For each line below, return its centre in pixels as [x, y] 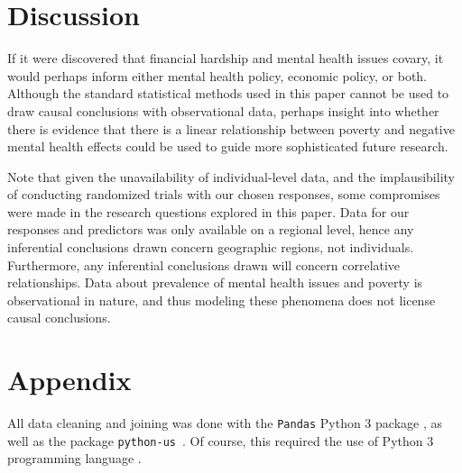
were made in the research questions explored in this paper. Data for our [208, 211]
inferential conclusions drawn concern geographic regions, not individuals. [211, 247]
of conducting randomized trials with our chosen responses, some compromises [224, 194]
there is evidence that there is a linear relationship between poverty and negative [231, 128]
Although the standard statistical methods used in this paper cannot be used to [228, 93]
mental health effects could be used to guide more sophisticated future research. [228, 146]
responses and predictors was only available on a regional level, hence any [211, 229]
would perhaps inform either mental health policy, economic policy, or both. [217, 75]
